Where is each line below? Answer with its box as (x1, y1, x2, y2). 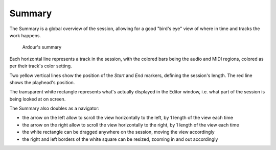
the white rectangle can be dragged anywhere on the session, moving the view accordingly (22, 129, 215, 135)
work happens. (9, 32, 41, 38)
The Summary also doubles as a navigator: (9, 105, 100, 112)
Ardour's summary (22, 44, 62, 51)
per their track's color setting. (9, 63, 72, 69)
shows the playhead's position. (9, 79, 75, 85)
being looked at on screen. (9, 96, 66, 102)
